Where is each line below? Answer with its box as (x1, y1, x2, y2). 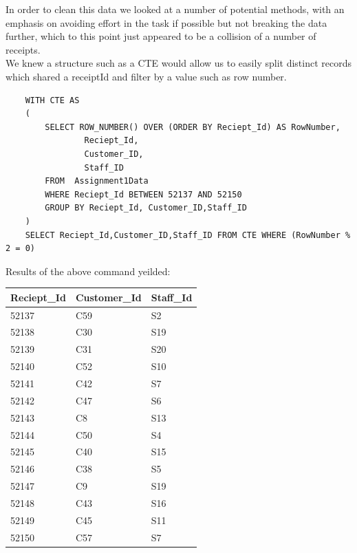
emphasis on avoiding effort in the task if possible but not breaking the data (6, 15, 327, 30)
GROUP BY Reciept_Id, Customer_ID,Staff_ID (45, 203, 247, 213)
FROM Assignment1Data (45, 176, 149, 186)
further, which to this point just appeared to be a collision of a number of (6, 29, 316, 43)
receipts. (6, 42, 41, 56)
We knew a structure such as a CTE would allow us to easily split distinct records (6, 56, 351, 70)
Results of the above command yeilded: (6, 263, 171, 278)
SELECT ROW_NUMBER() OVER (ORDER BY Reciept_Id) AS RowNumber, (45, 122, 340, 132)
